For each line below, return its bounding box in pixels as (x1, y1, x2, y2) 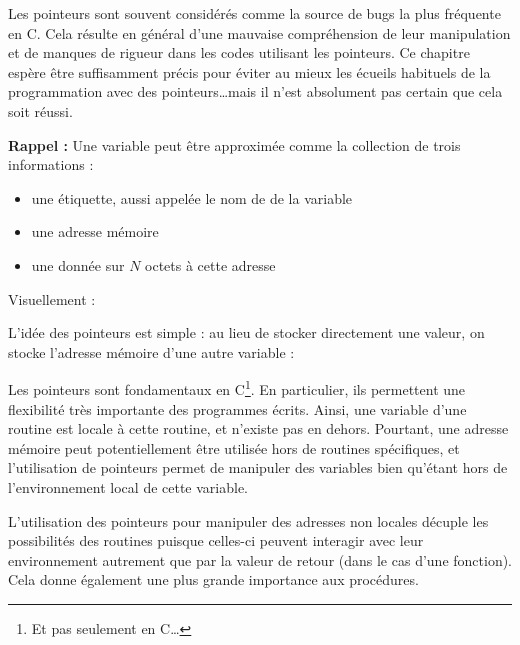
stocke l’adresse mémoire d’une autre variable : (8, 341, 295, 362)
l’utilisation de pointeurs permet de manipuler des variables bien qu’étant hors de (8, 457, 508, 478)
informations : (8, 154, 94, 175)
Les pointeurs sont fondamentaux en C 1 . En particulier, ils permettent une (8, 376, 466, 399)
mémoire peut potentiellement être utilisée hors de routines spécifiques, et (8, 437, 460, 458)
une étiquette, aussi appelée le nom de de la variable (31, 187, 353, 208)
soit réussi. (8, 100, 73, 121)
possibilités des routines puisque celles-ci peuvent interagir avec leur (8, 530, 424, 551)
